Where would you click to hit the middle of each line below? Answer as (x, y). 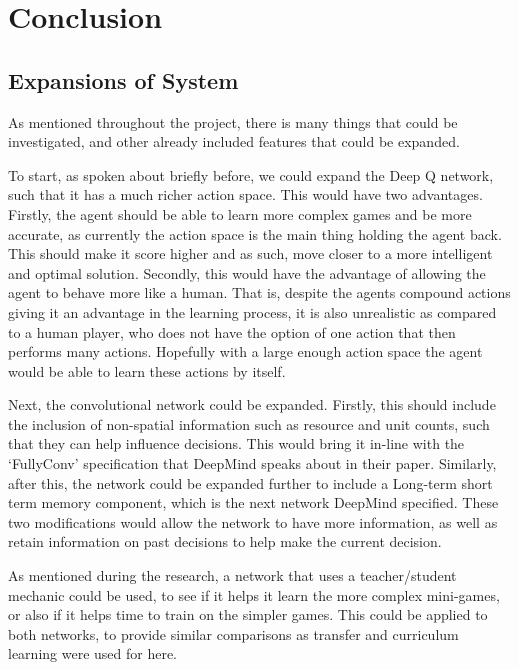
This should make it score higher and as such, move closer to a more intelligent (250, 253)
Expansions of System (123, 79)
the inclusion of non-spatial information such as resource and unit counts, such (249, 423)
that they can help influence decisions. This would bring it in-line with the (236, 443)
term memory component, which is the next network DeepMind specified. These (253, 502)
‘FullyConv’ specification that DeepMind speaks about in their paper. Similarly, (252, 463)
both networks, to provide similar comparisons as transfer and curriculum (233, 633)
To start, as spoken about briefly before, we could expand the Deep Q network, (251, 174)
